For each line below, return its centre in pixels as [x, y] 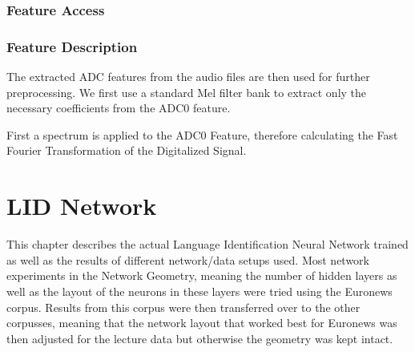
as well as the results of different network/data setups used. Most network [188, 259]
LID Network [82, 206]
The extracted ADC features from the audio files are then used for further [188, 77]
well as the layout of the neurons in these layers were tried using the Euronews [199, 291]
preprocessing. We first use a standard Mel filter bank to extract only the [187, 92]
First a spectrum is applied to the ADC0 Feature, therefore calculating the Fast [202, 134]
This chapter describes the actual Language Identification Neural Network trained [207, 244]
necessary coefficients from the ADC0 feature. [119, 108]
